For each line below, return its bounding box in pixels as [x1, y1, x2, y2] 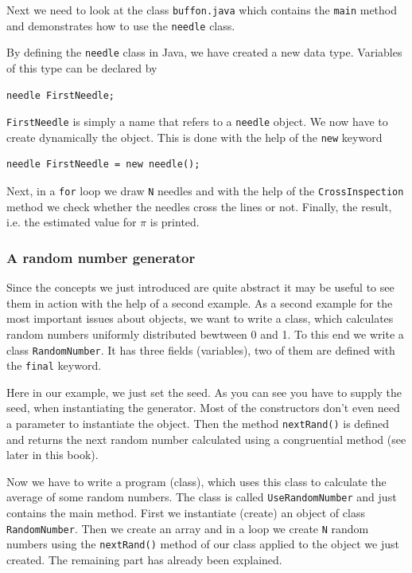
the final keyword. [6, 357, 102, 374]
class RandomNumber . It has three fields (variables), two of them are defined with [6, 341, 395, 358]
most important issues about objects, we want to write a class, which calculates [6, 310, 394, 327]
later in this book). [6, 446, 99, 463]
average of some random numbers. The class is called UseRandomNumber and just [6, 489, 397, 505]
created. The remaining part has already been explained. [6, 551, 282, 567]
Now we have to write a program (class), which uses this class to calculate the [6, 473, 387, 489]
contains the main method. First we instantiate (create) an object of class [6, 504, 365, 521]
